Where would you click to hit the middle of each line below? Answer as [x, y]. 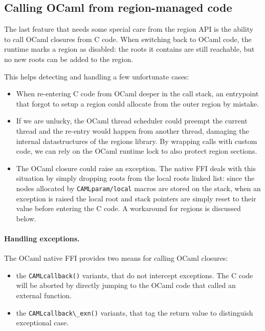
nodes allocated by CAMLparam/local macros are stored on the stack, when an [138, 188]
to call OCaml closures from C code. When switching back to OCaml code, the [128, 39]
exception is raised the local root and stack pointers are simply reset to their [136, 198]
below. [26, 218]
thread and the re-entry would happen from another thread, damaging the [132, 130]
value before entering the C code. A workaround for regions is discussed [128, 208]
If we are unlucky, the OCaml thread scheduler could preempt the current [132, 121]
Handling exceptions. [42, 238]
